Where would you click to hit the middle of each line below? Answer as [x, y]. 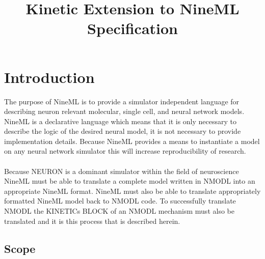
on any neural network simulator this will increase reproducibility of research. [125, 151]
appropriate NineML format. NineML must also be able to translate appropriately [132, 191]
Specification [132, 28]
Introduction [49, 77]
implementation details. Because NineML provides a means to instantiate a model [132, 141]
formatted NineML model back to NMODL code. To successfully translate [120, 201]
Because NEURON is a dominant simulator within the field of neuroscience [122, 171]
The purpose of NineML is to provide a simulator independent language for [122, 101]
